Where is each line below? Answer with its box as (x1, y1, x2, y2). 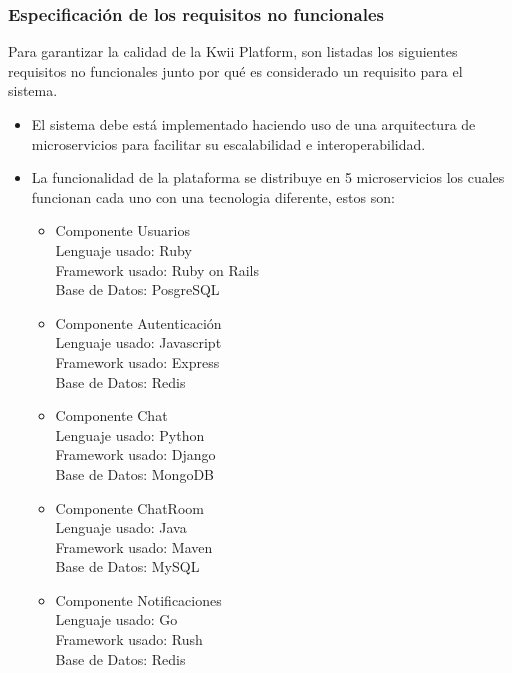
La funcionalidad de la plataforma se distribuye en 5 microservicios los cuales (31, 167, 505, 188)
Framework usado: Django (55, 444, 216, 465)
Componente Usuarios (55, 220, 190, 241)
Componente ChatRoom (55, 497, 204, 518)
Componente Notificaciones (55, 589, 222, 610)
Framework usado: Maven (55, 536, 213, 557)
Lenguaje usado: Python (55, 424, 205, 445)
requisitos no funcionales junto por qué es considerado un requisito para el (8, 60, 463, 81)
